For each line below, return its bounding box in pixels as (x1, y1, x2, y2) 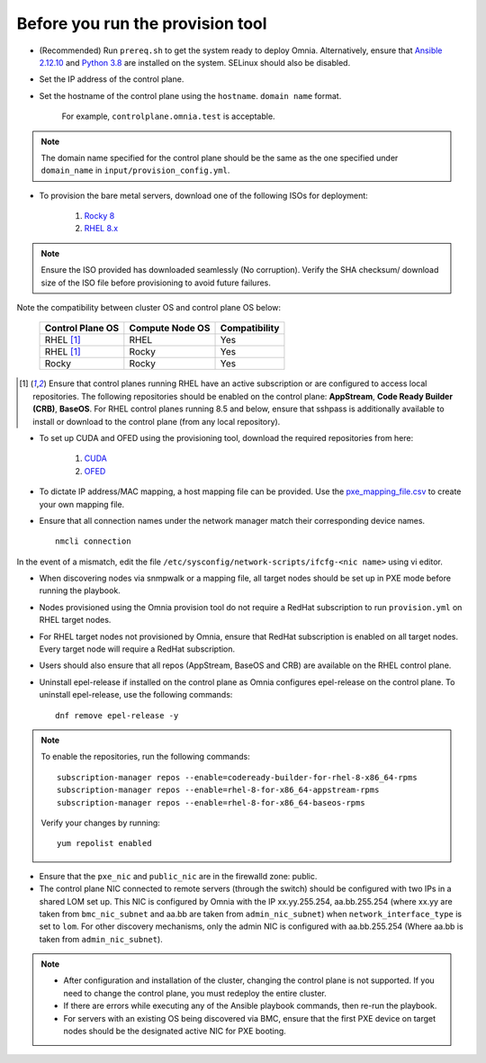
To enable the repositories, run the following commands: (40, 752, 251, 762)
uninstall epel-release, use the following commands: (39, 689, 233, 700)
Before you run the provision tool (16, 14, 267, 33)
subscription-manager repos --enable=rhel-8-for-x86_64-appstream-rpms (57, 785, 380, 796)
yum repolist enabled (57, 838, 152, 849)
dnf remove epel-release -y (55, 710, 179, 720)
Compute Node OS (129, 322, 211, 335)
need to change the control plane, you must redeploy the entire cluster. (63, 987, 328, 998)
